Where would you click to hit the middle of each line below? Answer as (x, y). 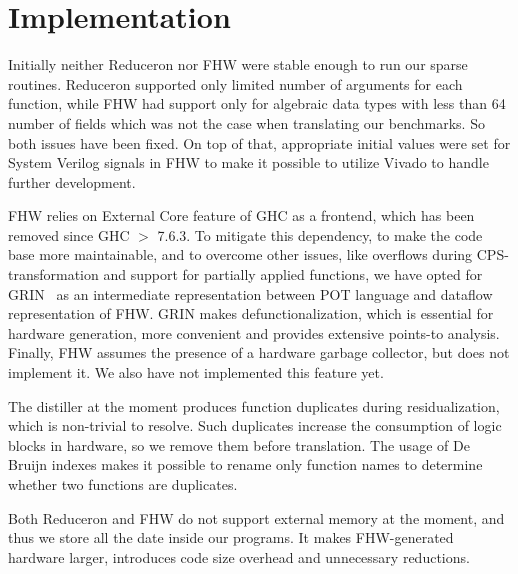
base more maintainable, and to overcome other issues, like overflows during (240, 254)
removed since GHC (69, 234)
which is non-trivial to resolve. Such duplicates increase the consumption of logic (255, 425)
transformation (53, 274)
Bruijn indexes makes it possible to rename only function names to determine (245, 464)
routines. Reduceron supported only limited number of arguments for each (235, 83)
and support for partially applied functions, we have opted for (293, 274)
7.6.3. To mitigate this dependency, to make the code (320, 234)
